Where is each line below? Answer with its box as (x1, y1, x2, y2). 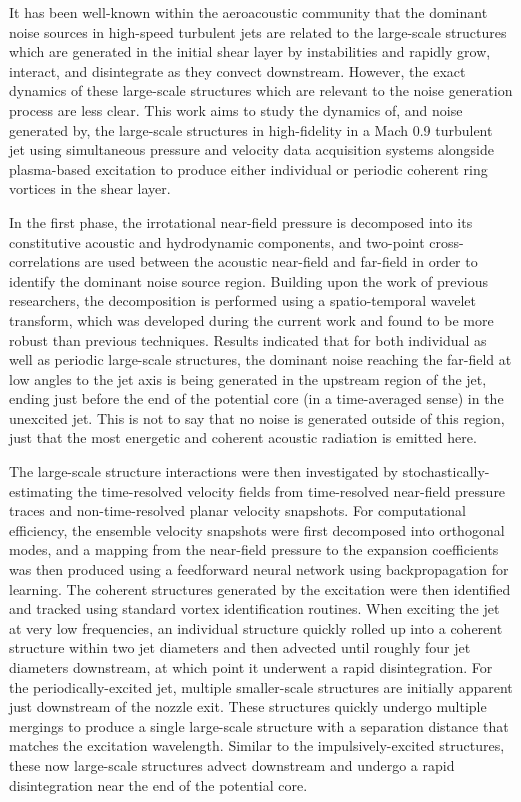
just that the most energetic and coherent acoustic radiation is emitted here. (9, 427, 477, 448)
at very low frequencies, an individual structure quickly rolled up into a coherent (9, 617, 503, 638)
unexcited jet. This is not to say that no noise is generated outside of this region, (9, 407, 505, 428)
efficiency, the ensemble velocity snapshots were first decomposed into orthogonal (9, 519, 505, 540)
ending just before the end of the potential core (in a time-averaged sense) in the (9, 388, 504, 409)
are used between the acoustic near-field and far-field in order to (84, 251, 478, 272)
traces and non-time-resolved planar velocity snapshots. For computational (9, 500, 466, 521)
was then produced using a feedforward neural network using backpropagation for (9, 559, 509, 580)
